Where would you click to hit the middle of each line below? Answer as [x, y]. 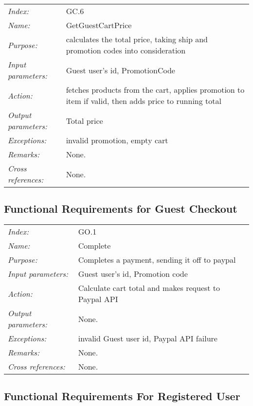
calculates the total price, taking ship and [137, 39]
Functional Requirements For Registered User [122, 396]
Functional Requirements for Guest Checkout [121, 209]
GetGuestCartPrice [99, 25]
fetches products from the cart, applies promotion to [155, 90]
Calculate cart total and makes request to [149, 288]
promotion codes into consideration [126, 50]
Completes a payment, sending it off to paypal [157, 260]
